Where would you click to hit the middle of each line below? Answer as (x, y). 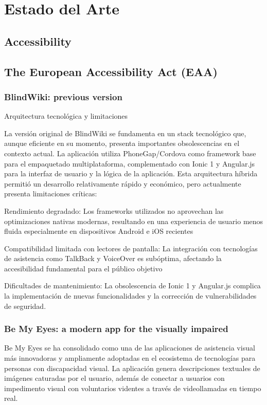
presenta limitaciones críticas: (51, 194)
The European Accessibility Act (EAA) (111, 71)
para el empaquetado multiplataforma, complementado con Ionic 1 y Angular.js (130, 163)
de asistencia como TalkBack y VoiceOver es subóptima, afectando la (113, 258)
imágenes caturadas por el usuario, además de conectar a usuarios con (114, 378)
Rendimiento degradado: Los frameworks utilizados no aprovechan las (114, 210)
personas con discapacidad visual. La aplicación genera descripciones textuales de (132, 368)
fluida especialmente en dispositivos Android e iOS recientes (99, 231)
